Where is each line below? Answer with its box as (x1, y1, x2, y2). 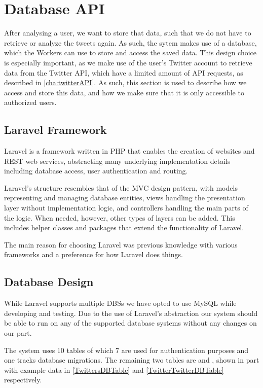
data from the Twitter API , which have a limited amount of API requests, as (4, 67, 243, 78)
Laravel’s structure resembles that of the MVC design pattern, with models (4, 182, 238, 193)
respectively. (4, 374, 42, 385)
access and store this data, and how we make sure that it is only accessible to (4, 87, 244, 97)
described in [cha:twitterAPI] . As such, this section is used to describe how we (4, 77, 247, 88)
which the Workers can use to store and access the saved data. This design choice (4, 47, 257, 58)
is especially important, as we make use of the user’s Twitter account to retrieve (4, 57, 252, 67)
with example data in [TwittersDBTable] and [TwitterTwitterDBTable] (4, 364, 224, 375)
